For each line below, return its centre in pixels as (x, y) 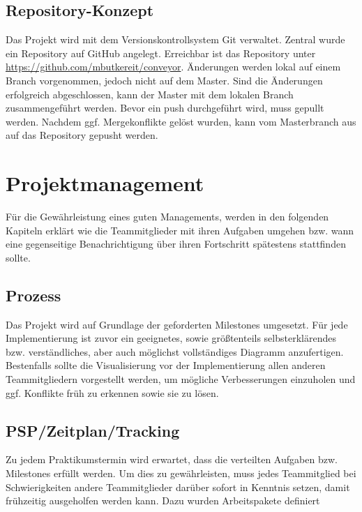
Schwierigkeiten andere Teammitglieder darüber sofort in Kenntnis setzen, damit (178, 487)
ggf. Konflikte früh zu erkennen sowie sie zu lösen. (112, 392)
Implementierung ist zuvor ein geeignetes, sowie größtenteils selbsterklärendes (171, 338)
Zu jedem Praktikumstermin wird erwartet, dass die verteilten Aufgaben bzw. (172, 459)
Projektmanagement (105, 183)
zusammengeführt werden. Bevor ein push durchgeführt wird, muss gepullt (165, 108)
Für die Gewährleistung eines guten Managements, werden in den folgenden (167, 217)
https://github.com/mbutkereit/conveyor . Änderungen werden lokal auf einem (173, 67)
